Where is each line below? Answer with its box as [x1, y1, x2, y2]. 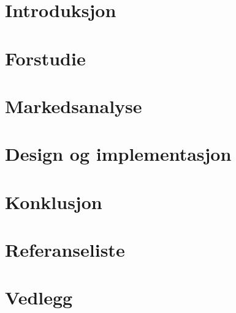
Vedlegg [5, 285, 73, 310]
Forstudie [5, 45, 86, 70]
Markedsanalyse [5, 93, 142, 118]
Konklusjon [5, 189, 102, 214]
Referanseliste [5, 237, 125, 262]
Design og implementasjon [5, 141, 232, 166]
